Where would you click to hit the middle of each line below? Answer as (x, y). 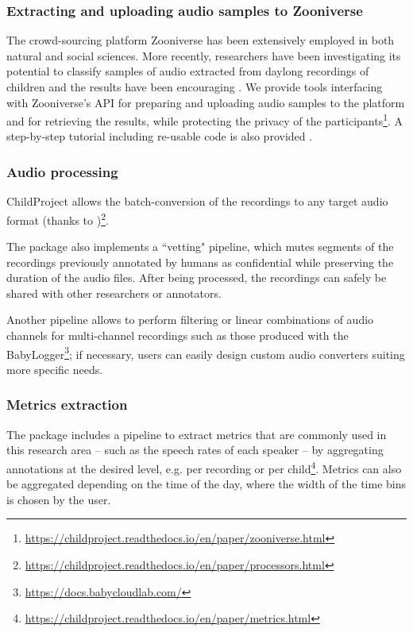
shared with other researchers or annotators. (114, 293)
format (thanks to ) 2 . (58, 218)
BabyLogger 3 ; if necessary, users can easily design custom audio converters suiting (206, 353)
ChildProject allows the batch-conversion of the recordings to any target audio (197, 201)
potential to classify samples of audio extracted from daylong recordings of (188, 71)
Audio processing (62, 171)
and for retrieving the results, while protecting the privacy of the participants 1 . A (205, 119)
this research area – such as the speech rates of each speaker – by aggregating (195, 450)
